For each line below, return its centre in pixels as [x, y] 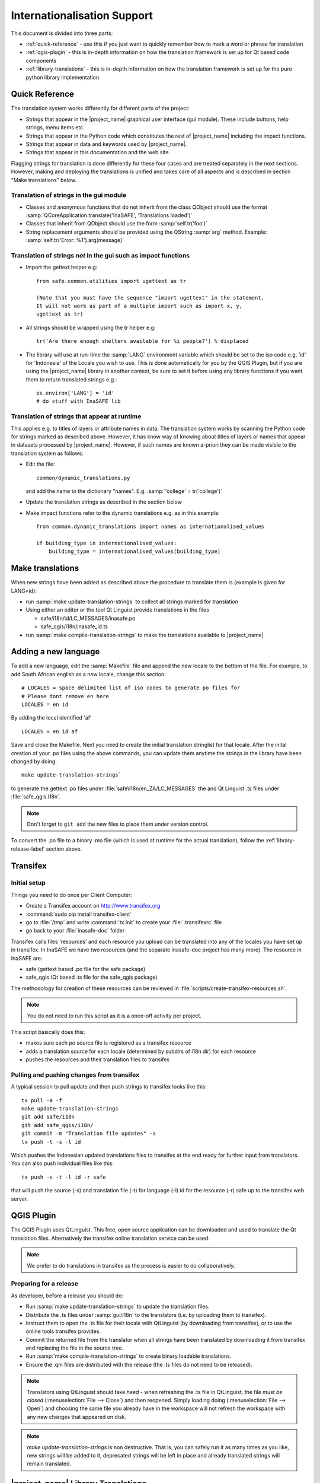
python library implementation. [63, 77]
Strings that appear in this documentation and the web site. [98, 152]
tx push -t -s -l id [51, 1142]
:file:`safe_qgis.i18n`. [36, 797]
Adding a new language [55, 652]
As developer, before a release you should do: [67, 1296]
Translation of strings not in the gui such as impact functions [100, 255]
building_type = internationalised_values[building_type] [135, 551]
